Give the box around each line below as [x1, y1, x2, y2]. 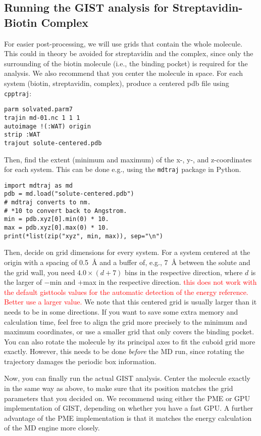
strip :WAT [4, 131, 40, 139]
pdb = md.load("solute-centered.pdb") [4, 190, 134, 198]
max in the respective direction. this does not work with [83, 277, 257, 287]
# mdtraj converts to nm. [4, 199, 91, 206]
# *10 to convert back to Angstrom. [4, 207, 127, 214]
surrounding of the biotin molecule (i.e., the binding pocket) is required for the [4, 58, 248, 68]
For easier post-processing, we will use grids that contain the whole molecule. [4, 38, 243, 49]
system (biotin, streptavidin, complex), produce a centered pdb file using [4, 77, 229, 88]
